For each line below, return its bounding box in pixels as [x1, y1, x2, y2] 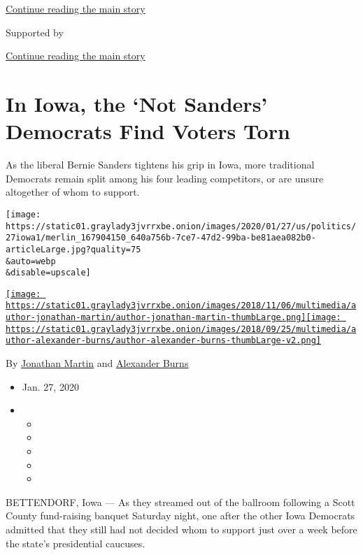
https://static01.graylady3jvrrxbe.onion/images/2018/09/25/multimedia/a [6, 324, 357, 334]
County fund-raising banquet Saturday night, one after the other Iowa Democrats [6, 508, 355, 523]
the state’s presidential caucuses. [6, 535, 145, 550]
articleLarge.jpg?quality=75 [6, 244, 141, 254]
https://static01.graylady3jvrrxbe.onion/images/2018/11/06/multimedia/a [6, 301, 357, 311]
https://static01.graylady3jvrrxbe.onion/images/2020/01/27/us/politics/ [6, 221, 357, 231]
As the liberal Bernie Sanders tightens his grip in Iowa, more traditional [6, 157, 315, 172]
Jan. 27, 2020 [22, 379, 79, 394]
